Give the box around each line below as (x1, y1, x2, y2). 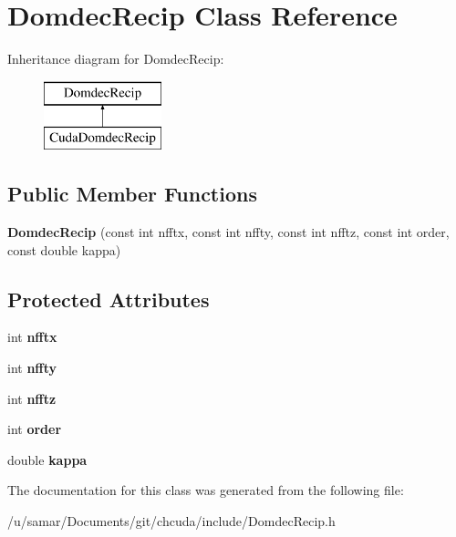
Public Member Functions (7, 180, 257, 208)
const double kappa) (7, 240, 121, 259)
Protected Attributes (7, 284, 210, 313)
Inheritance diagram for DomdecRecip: (7, 49, 224, 68)
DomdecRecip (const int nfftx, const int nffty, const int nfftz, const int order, (7, 222, 450, 242)
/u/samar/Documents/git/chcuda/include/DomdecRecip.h (7, 511, 336, 531)
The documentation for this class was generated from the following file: (7, 480, 404, 500)
